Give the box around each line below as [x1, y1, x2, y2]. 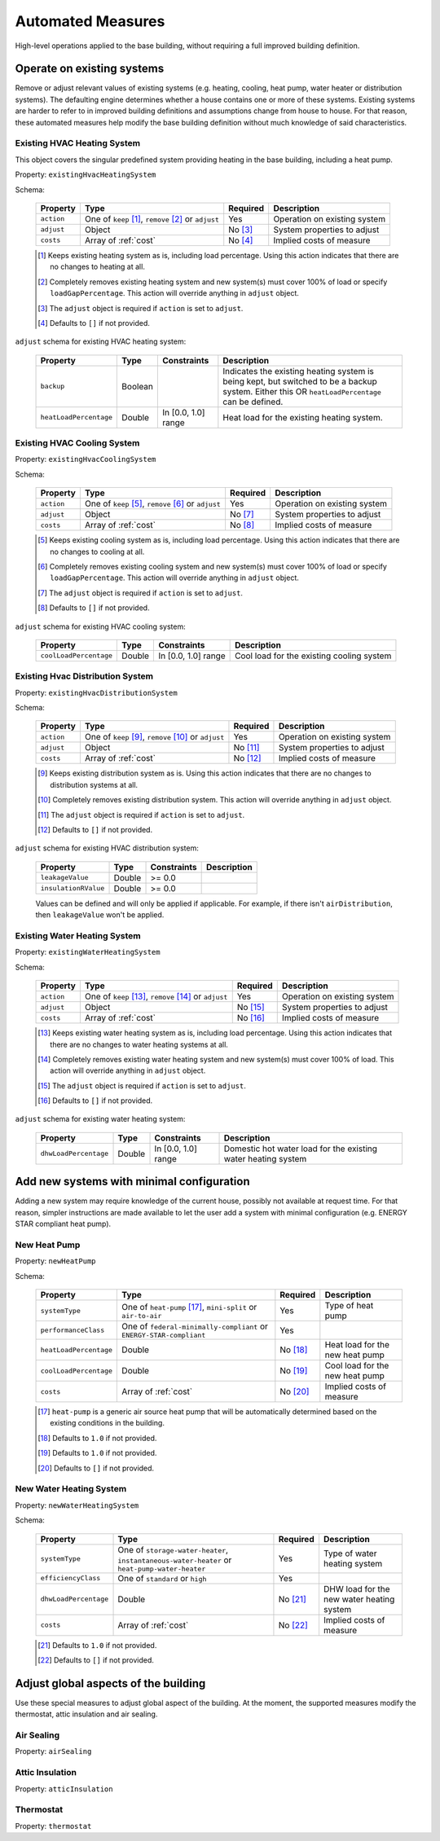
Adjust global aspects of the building [15, 1676, 206, 1690]
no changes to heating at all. [50, 261, 146, 272]
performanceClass [40, 1326, 105, 1335]
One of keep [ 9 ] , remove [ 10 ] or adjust [84, 732, 225, 743]
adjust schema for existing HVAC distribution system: [15, 843, 199, 853]
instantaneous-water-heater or [117, 1554, 232, 1566]
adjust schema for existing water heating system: [15, 1114, 186, 1124]
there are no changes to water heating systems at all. [50, 1039, 228, 1049]
